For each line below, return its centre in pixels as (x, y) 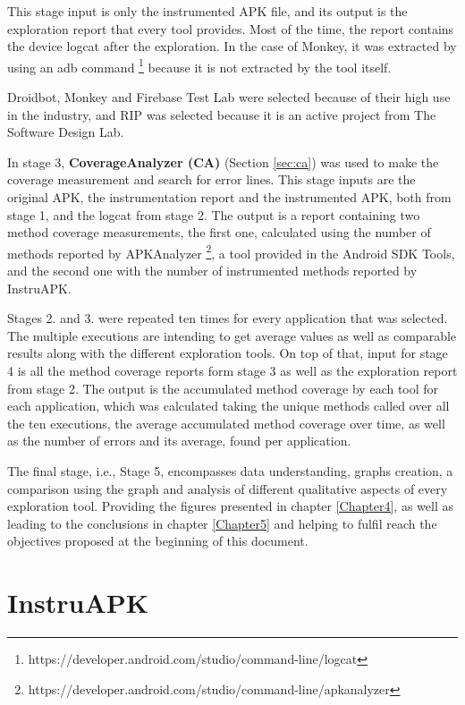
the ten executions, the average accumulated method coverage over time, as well (226, 423)
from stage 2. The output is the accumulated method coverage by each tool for (223, 388)
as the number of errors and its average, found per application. (179, 441)
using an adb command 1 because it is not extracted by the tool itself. (199, 65)
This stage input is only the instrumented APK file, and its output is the (207, 11)
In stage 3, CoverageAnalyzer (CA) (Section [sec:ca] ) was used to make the (223, 161)
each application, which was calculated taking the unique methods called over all (228, 406)
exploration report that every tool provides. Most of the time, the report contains (231, 28)
